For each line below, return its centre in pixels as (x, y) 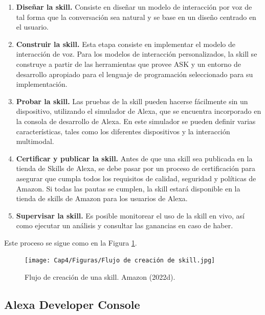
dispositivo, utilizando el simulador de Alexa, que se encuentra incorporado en (139, 111)
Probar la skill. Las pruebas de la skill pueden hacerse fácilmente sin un (132, 101)
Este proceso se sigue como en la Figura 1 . (71, 242)
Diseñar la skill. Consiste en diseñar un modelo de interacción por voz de (134, 7)
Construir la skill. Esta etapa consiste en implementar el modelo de (126, 44)
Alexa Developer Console (72, 305)
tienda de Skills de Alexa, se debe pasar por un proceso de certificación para (136, 168)
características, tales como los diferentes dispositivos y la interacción (123, 131)
